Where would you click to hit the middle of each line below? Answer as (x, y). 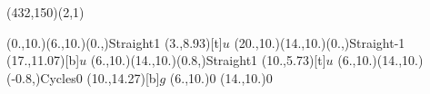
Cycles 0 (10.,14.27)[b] (100, 77)
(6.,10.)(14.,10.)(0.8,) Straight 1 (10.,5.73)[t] (208, 60)
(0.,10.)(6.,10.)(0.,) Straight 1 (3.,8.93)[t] (115, 42)
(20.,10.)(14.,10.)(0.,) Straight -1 (320, 42)
